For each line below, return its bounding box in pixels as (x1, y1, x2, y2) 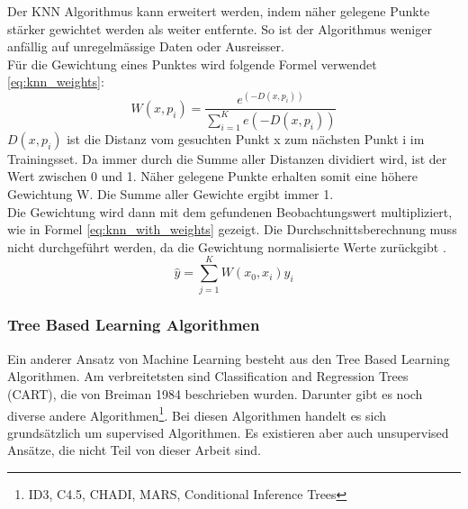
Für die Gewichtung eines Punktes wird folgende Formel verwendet (7, 54, 377, 73)
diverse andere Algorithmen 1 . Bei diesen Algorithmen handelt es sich (7, 403, 387, 424)
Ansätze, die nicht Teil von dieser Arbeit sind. (7, 441, 261, 459)
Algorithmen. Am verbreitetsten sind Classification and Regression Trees (7, 367, 409, 386)
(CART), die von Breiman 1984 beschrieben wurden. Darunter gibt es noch (7, 384, 423, 403)
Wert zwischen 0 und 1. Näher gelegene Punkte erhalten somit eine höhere (7, 167, 418, 186)
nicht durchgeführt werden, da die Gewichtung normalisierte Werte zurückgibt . (7, 237, 446, 256)
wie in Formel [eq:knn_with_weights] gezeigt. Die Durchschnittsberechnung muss (7, 220, 457, 239)
